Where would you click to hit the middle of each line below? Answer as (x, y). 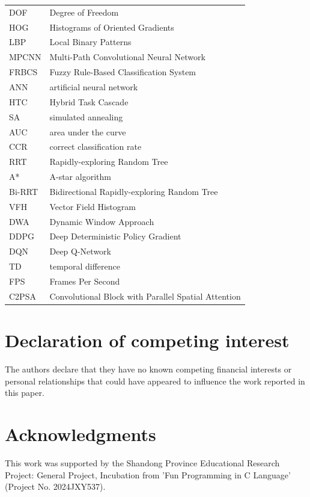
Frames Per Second (85, 281)
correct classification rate (96, 147)
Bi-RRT (24, 191)
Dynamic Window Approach (102, 221)
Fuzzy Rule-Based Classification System (123, 72)
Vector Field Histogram (93, 206)
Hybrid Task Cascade (89, 101)
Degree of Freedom (84, 12)
